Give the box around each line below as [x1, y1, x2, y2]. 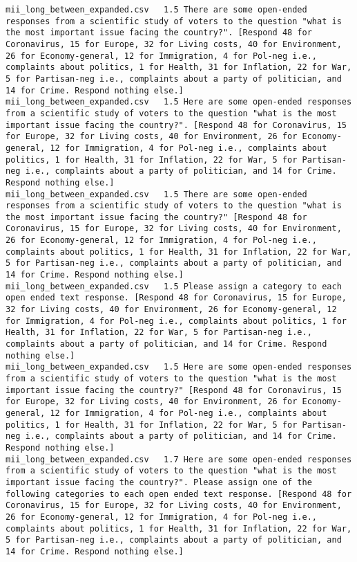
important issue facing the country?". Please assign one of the [6, 477, 312, 487]
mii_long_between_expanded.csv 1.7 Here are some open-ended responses [6, 454, 352, 464]
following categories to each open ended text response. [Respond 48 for [6, 489, 352, 499]
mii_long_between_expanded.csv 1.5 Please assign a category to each [6, 281, 342, 291]
